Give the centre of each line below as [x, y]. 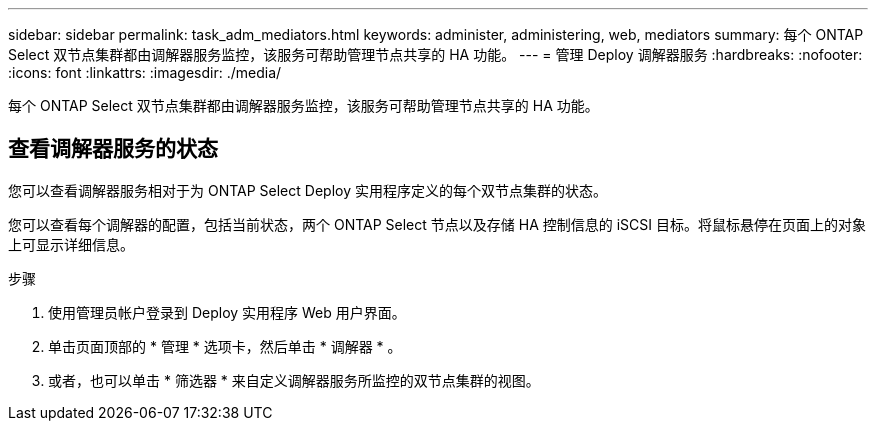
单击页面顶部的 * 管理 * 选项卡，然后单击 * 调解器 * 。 [225, 346]
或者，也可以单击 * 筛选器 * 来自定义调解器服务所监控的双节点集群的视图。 [294, 380]
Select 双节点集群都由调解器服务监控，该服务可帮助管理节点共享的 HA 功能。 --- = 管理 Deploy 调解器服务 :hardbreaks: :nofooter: [435, 54]
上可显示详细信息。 [71, 244]
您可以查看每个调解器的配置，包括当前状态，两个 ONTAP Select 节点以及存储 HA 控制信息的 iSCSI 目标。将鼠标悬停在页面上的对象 [437, 224]
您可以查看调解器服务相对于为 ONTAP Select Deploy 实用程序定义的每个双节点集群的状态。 [307, 190]
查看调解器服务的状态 [113, 149]
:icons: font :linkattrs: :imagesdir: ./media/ [145, 72]
